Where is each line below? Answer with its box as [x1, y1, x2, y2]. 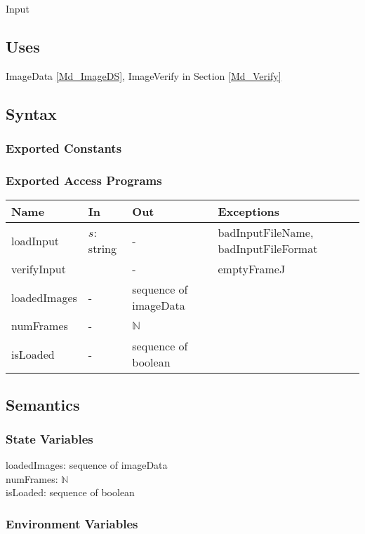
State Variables [6, 430, 93, 447]
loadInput [11, 232, 60, 249]
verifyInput [11, 261, 66, 278]
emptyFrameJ [218, 261, 286, 278]
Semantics [6, 393, 80, 415]
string [88, 240, 117, 257]
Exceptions [218, 203, 280, 220]
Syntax [6, 102, 57, 124]
